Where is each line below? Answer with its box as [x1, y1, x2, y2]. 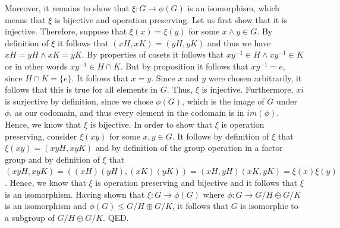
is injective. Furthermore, [202, 83, 294, 96]
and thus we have [207, 36, 271, 49]
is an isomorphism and [5, 199, 87, 212]
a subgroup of [5, 211, 55, 223]
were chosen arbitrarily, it [208, 71, 302, 84]
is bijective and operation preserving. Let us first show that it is [54, 13, 288, 26]
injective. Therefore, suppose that [5, 25, 127, 37]
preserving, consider [5, 129, 77, 142]
